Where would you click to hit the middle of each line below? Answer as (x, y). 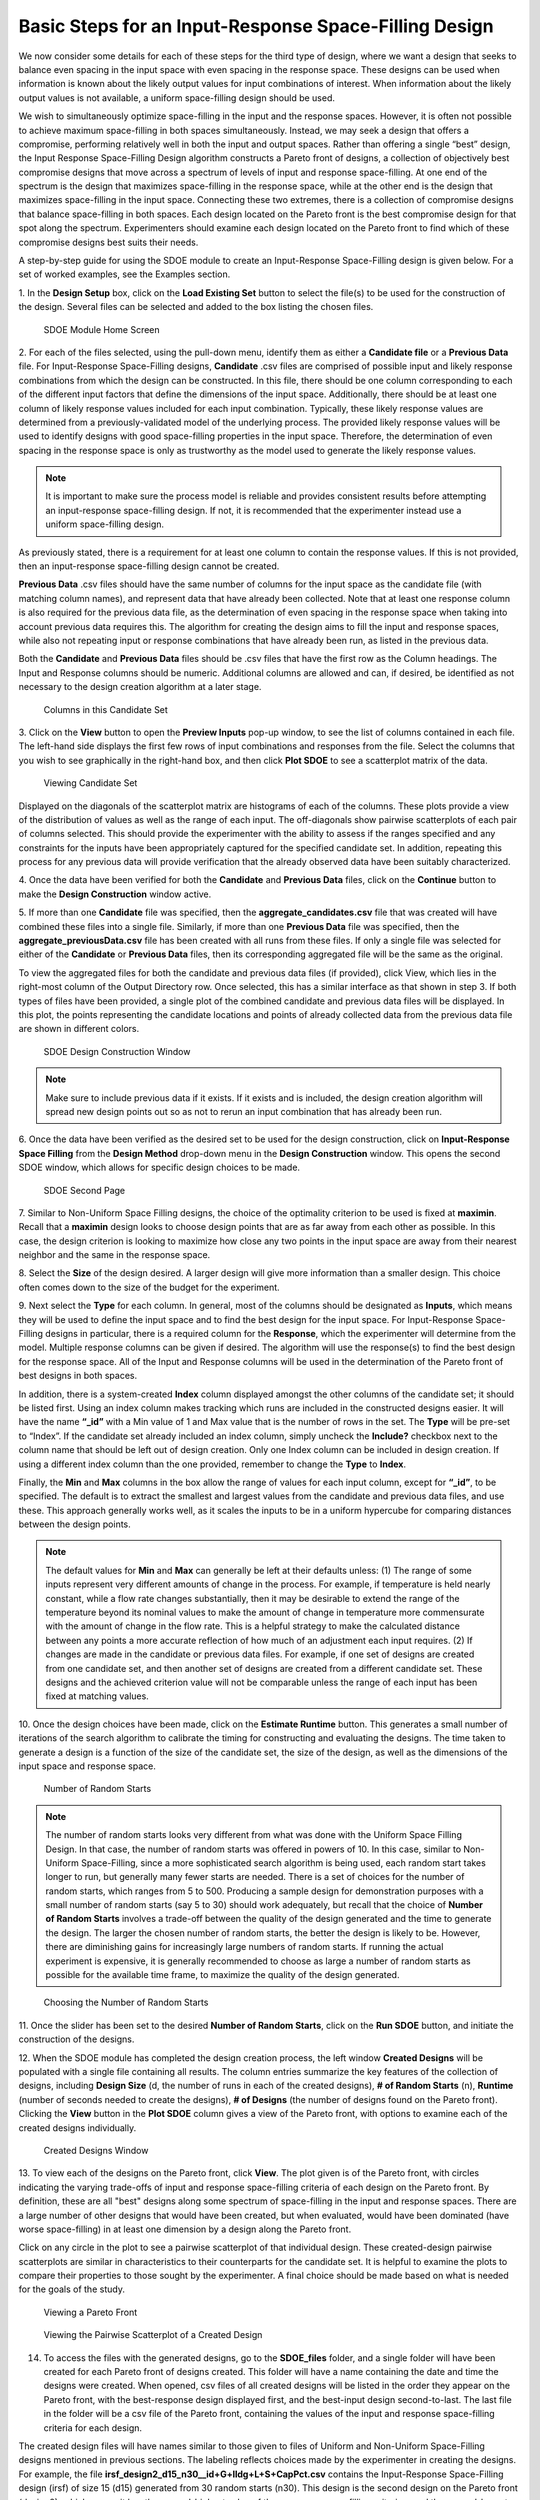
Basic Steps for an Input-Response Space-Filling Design (256, 26)
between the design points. (75, 1524)
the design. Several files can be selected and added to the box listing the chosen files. (196, 307)
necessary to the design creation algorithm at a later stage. (140, 687)
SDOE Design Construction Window (117, 1051)
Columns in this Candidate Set (106, 709)
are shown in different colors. (79, 1029)
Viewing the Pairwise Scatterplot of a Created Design (153, 2335)
